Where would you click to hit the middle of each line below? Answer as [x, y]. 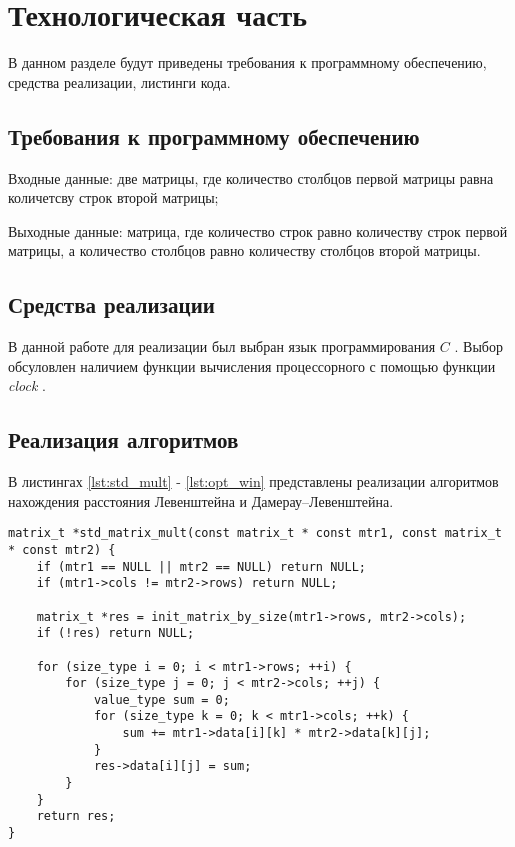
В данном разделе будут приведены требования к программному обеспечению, [247, 62]
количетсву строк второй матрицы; [113, 197]
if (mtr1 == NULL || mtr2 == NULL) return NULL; [201, 566]
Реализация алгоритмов [123, 439]
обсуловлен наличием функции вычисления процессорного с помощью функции [252, 365]
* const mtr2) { [62, 549]
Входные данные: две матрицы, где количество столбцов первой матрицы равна [251, 177]
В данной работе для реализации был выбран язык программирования [222, 346]
